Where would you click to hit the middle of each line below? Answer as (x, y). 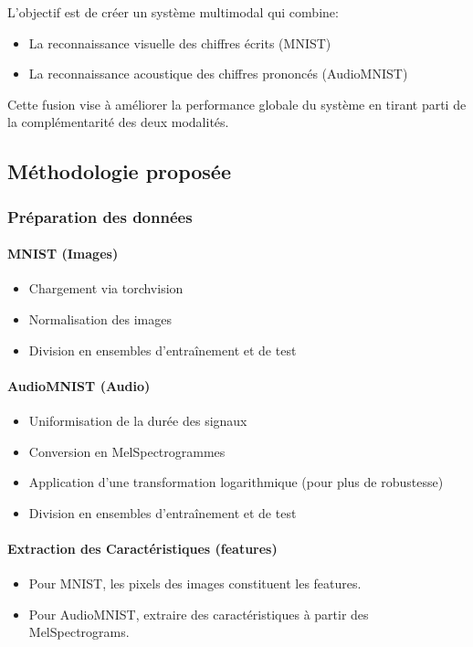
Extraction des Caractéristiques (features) (142, 548)
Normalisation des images (100, 318)
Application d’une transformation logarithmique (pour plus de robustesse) (236, 482)
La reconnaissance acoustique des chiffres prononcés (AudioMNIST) (218, 74)
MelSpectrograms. (79, 632)
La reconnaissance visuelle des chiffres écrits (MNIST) (180, 42)
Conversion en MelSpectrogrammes (127, 451)
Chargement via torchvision (106, 288)
